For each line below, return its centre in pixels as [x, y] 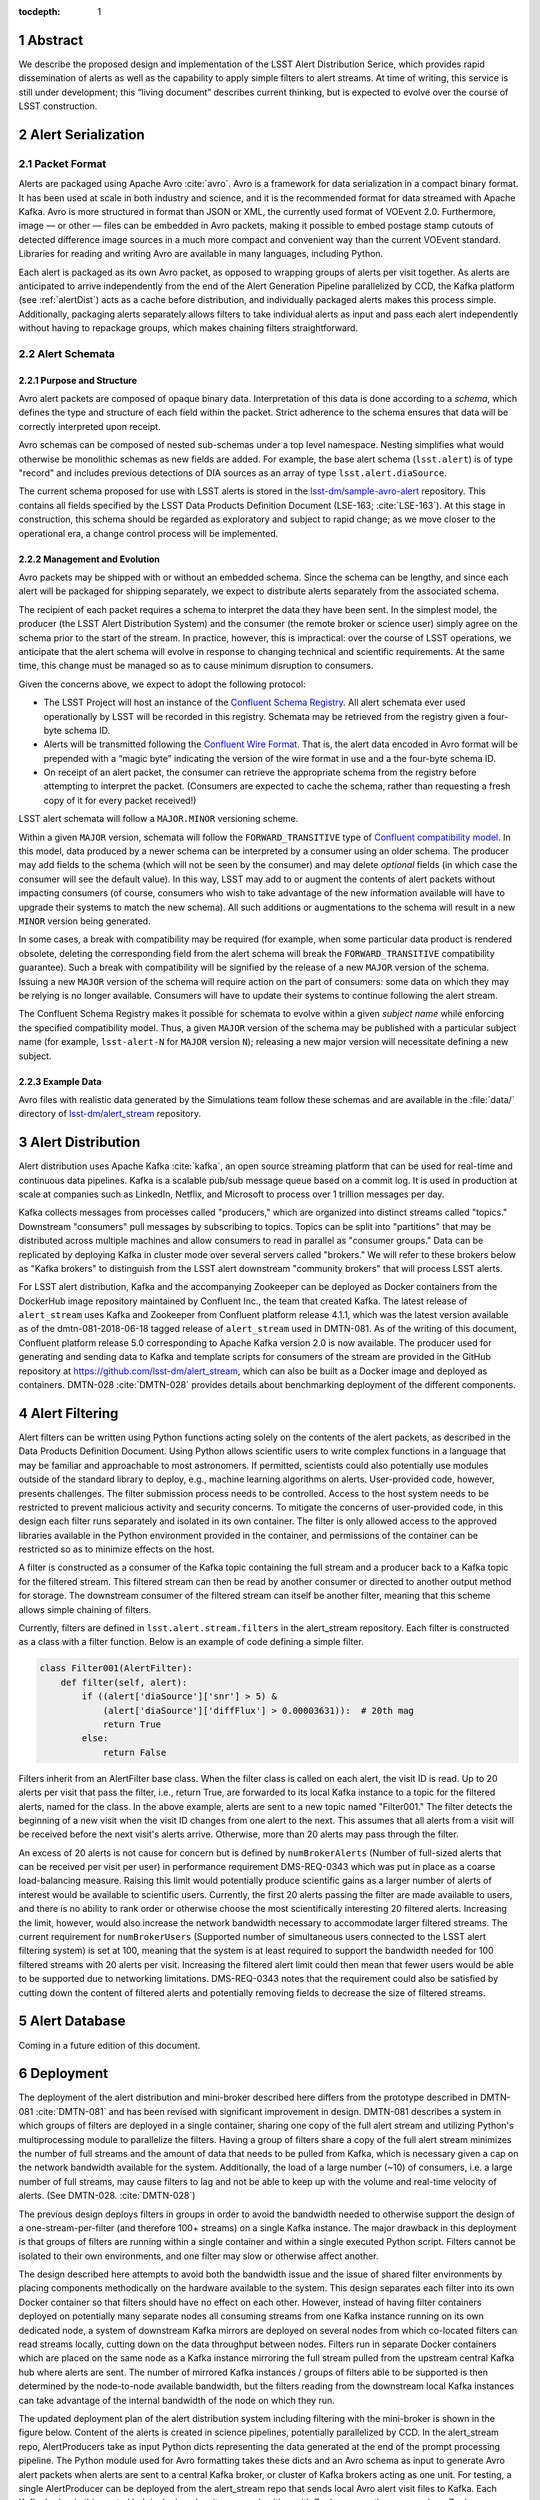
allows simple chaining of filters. [85, 1609]
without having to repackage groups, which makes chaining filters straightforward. [188, 328]
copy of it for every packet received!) [120, 800]
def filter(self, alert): [124, 1682]
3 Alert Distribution [79, 1142]
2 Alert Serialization [81, 134]
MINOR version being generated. [84, 921]
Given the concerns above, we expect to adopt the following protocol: [162, 684]
